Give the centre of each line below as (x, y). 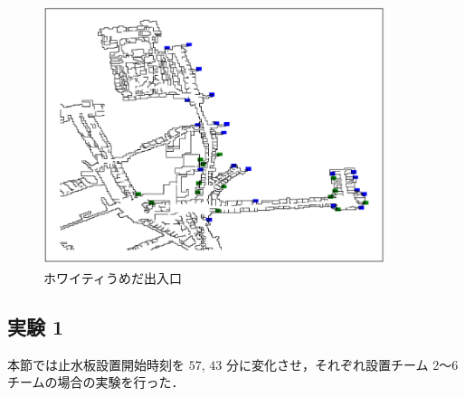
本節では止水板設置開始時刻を (96, 364)
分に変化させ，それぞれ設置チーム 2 (332, 364)
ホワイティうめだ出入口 (113, 277)
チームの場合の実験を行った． (96, 382)
